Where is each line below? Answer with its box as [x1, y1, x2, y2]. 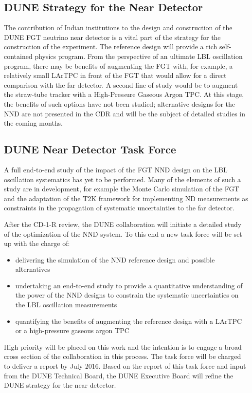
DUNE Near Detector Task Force [4, 142, 176, 157]
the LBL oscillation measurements [15, 299, 117, 310]
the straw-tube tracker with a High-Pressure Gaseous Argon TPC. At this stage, [4, 89, 244, 99]
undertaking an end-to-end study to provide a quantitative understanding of [15, 280, 243, 290]
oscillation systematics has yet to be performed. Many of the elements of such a [4, 174, 241, 184]
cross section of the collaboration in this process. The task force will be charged [4, 351, 241, 361]
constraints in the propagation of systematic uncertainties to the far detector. [4, 203, 234, 213]
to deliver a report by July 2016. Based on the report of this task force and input [4, 361, 246, 371]
